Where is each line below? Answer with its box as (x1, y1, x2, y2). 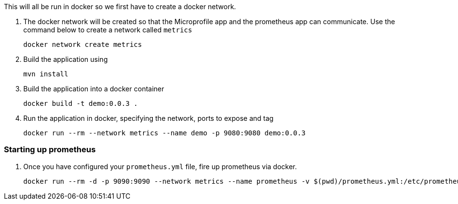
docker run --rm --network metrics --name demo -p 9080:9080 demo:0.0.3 (23, 129, 306, 137)
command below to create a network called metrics (23, 26, 192, 34)
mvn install (23, 70, 68, 78)
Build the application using (23, 55, 108, 63)
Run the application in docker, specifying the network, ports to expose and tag (23, 114, 274, 122)
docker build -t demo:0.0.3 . (23, 100, 138, 107)
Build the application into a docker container (23, 85, 164, 93)
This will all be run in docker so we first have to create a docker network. (4, 2, 236, 11)
